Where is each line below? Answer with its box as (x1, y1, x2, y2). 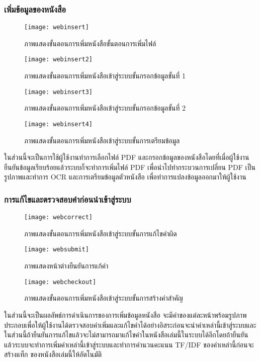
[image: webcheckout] (24, 278, 97, 286)
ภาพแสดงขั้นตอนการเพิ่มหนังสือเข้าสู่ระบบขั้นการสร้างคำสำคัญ (24, 293, 183, 303)
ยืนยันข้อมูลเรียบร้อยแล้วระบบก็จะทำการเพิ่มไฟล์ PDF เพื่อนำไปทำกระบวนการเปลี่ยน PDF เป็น (4, 161, 255, 172)
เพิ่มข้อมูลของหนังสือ (4, 3, 66, 15)
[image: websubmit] (24, 246, 89, 253)
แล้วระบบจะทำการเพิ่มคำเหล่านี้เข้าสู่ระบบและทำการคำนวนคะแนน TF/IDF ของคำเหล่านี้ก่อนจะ (4, 339, 254, 349)
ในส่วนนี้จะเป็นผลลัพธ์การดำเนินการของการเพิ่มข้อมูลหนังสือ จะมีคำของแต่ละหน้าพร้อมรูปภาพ (4, 309, 247, 320)
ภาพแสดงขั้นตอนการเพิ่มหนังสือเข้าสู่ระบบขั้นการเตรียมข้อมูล (24, 135, 180, 145)
